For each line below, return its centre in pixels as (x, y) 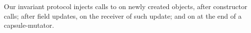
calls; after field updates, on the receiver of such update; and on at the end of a (123, 16)
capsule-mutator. (29, 25)
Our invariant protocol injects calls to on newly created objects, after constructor (126, 6)
